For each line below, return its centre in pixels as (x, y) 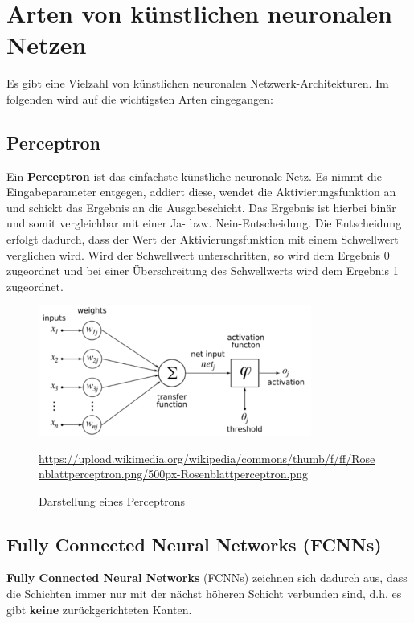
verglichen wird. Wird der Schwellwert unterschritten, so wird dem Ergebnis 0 (198, 254)
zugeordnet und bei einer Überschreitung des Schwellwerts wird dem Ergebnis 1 (203, 271)
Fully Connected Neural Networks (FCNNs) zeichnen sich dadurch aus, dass (207, 578)
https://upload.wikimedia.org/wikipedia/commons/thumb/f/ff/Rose (207, 458)
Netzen (47, 45)
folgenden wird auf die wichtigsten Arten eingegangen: (140, 98)
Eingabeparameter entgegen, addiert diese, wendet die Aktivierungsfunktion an (201, 192)
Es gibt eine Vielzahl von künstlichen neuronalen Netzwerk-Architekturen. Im (198, 83)
